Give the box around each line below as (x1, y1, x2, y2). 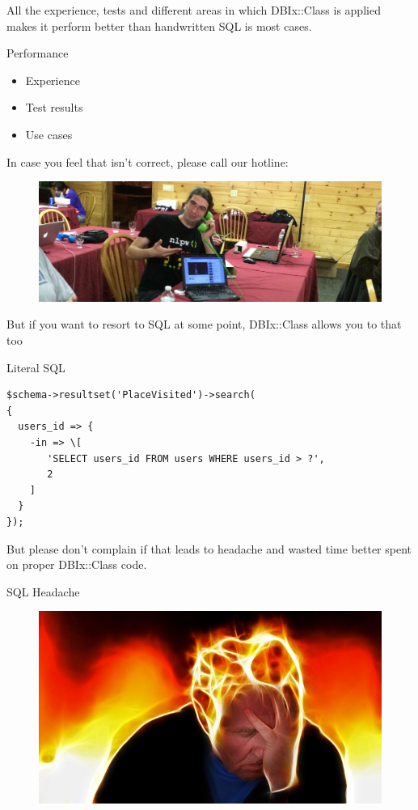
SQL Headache (6, 583, 80, 600)
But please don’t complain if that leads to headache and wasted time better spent (6, 540, 412, 557)
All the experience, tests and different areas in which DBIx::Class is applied (6, 2, 381, 18)
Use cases (25, 125, 73, 142)
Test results (25, 99, 83, 116)
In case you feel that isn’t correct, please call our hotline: (6, 153, 289, 170)
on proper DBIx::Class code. (6, 556, 147, 573)
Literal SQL (6, 358, 65, 375)
